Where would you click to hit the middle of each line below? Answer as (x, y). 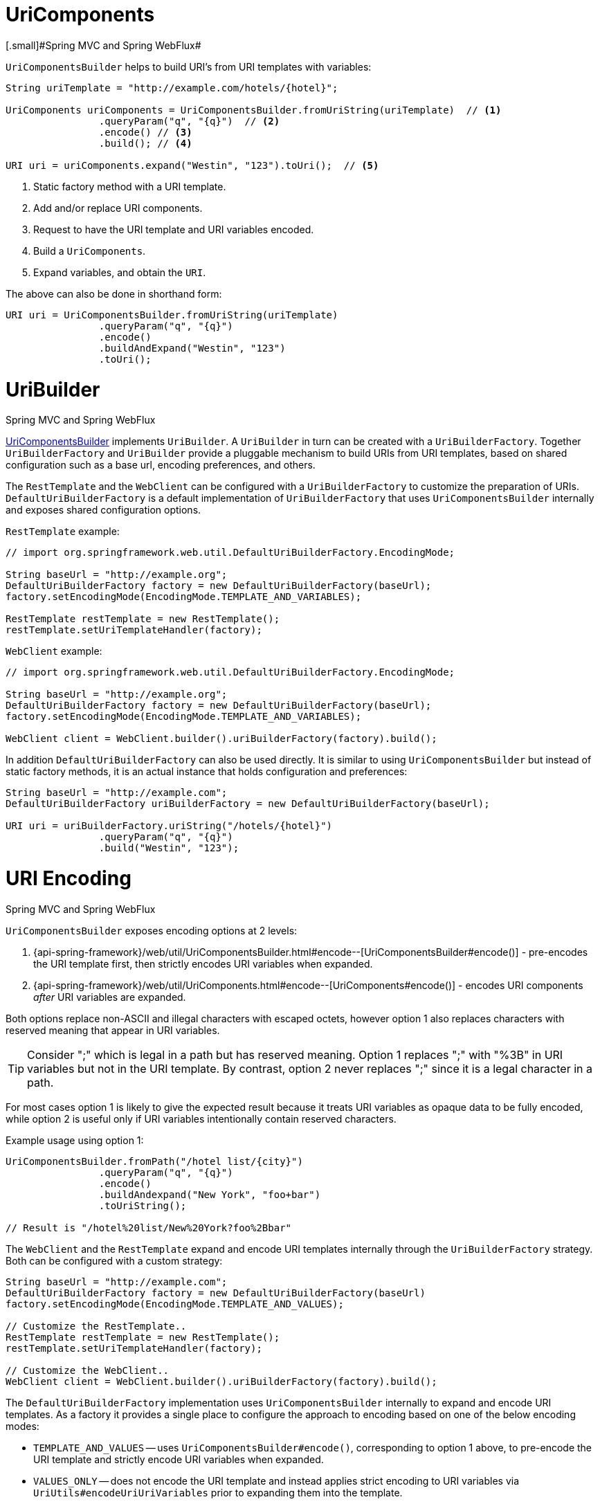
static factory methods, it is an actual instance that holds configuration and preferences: (207, 772)
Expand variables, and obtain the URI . (120, 272)
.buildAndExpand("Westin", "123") (192, 348)
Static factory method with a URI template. (130, 186)
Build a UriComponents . (90, 251)
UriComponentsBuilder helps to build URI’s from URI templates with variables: (189, 66)
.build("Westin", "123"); (169, 848)
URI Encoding (69, 878)
